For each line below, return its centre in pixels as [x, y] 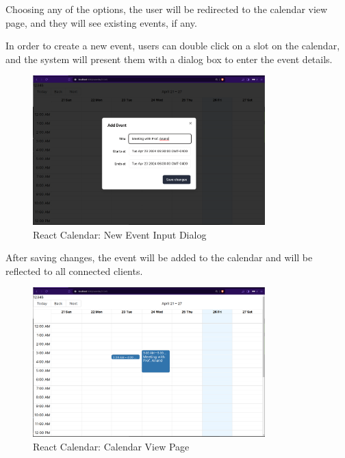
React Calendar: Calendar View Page [111, 446]
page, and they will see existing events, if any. [101, 22]
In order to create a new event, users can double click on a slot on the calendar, [173, 46]
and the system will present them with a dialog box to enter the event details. [169, 59]
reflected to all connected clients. [74, 270]
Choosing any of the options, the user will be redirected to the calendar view [167, 9]
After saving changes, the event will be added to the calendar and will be [159, 257]
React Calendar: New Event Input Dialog [120, 234]
